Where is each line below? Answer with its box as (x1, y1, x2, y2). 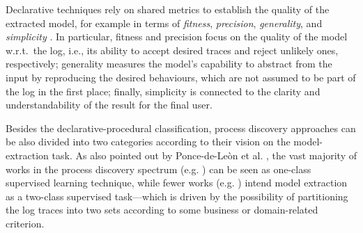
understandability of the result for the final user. (6, 97, 213, 112)
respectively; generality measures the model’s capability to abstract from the (6, 56, 332, 71)
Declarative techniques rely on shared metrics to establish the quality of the (6, 2, 330, 16)
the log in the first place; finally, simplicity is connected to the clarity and (6, 83, 320, 98)
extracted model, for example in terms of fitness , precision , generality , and (6, 15, 323, 30)
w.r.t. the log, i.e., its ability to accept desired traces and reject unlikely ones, (6, 42, 339, 57)
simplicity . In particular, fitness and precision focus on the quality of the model (6, 29, 348, 44)
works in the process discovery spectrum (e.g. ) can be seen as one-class (6, 161, 311, 176)
